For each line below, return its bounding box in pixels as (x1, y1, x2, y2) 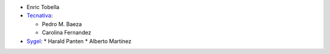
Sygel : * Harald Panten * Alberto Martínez (26, 37, 131, 45)
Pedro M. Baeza (42, 20, 82, 27)
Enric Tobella (26, 4, 60, 10)
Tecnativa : (26, 12, 53, 19)
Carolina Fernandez (42, 29, 92, 36)
